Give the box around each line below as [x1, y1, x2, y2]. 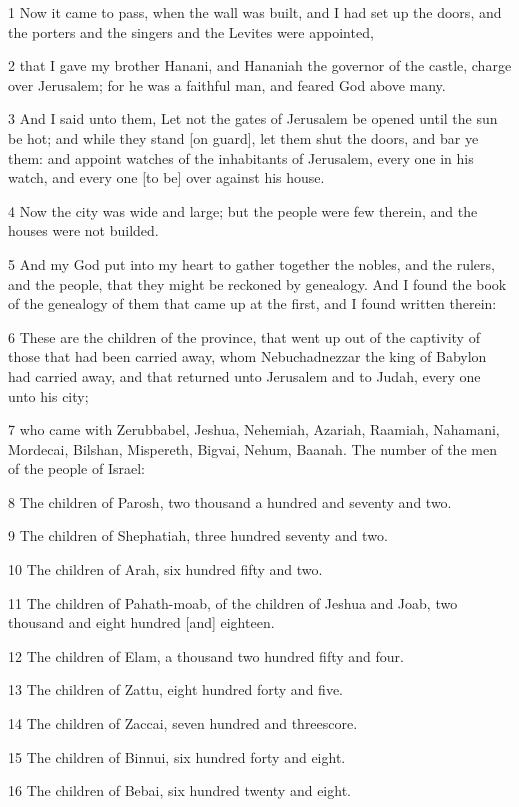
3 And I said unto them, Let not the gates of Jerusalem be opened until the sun [8, 108, 498, 129]
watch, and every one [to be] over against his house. [8, 167, 325, 188]
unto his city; [8, 385, 89, 406]
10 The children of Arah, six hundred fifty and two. [8, 559, 323, 580]
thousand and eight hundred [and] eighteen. [8, 612, 275, 633]
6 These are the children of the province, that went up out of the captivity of [8, 326, 480, 347]
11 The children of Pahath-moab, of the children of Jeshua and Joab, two [8, 592, 458, 613]
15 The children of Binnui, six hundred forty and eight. [8, 746, 346, 767]
